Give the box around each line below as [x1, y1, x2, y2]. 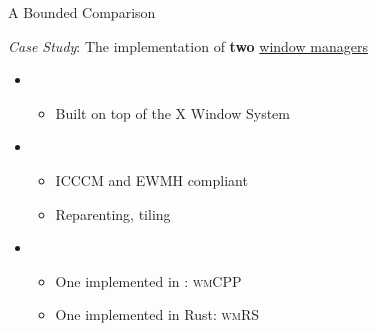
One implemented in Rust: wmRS [55, 304, 260, 325]
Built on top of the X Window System [55, 102, 290, 123]
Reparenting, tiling [55, 203, 171, 224]
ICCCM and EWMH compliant [55, 169, 248, 190]
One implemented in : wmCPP [55, 270, 242, 291]
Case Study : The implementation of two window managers [8, 35, 368, 56]
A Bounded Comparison [8, 2, 156, 22]
